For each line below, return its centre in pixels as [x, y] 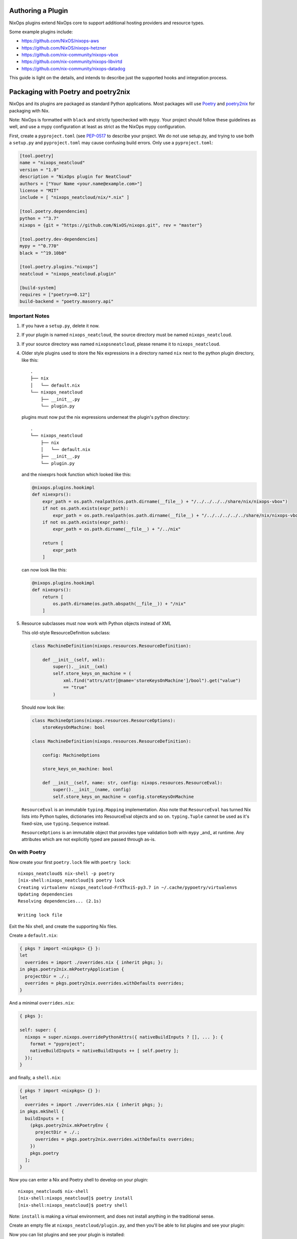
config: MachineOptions [71, 755]
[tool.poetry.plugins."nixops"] [59, 267]
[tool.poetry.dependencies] [53, 211]
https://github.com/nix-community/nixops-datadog [74, 68]
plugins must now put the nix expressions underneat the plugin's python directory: [106, 417]
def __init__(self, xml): [74, 660]
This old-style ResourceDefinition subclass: [66, 632]
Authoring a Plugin [39, 11]
